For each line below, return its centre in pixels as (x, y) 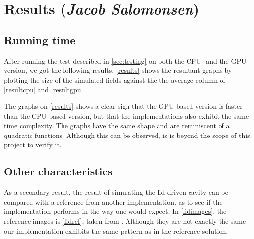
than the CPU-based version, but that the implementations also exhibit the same (127, 116)
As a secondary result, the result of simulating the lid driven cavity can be (116, 192)
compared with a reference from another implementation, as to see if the (113, 201)
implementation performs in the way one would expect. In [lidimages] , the (115, 211)
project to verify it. (33, 145)
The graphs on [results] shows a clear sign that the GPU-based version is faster (123, 106)
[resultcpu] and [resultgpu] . (45, 89)
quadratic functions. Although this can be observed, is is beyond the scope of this (127, 135)
